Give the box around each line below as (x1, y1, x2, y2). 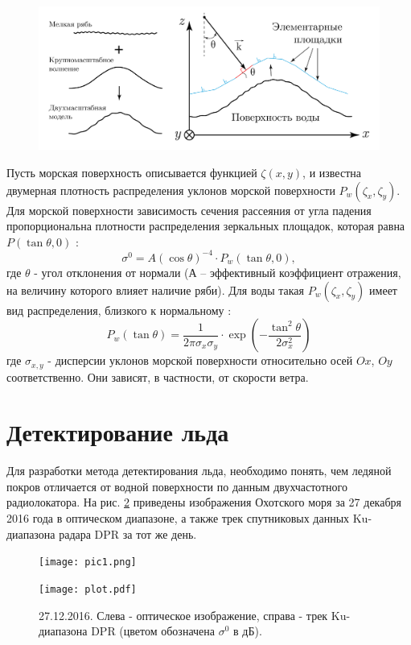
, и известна (302, 164, 361, 181)
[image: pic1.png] (39, 556, 137, 569)
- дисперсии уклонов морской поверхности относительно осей (47, 352, 353, 369)
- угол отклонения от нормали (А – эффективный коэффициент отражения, (34, 263, 401, 280)
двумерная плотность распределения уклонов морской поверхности (6, 181, 335, 198)
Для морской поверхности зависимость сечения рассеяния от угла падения (6, 201, 372, 218)
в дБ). (233, 622, 262, 639)
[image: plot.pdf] (39, 583, 137, 595)
